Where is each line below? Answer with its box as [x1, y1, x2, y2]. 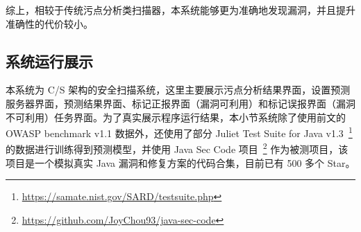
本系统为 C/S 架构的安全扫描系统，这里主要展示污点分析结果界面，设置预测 [6, 82, 351, 97]
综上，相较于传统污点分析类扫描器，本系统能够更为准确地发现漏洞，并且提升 [6, 3, 355, 17]
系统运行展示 [6, 50, 93, 71]
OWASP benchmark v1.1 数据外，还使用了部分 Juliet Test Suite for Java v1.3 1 [6, 124, 353, 140]
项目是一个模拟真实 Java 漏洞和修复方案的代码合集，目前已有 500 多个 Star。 [6, 155, 355, 170]
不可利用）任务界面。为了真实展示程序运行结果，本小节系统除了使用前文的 [6, 109, 346, 124]
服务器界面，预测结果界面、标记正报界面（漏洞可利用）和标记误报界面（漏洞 [6, 96, 355, 110]
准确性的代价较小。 [6, 16, 93, 30]
